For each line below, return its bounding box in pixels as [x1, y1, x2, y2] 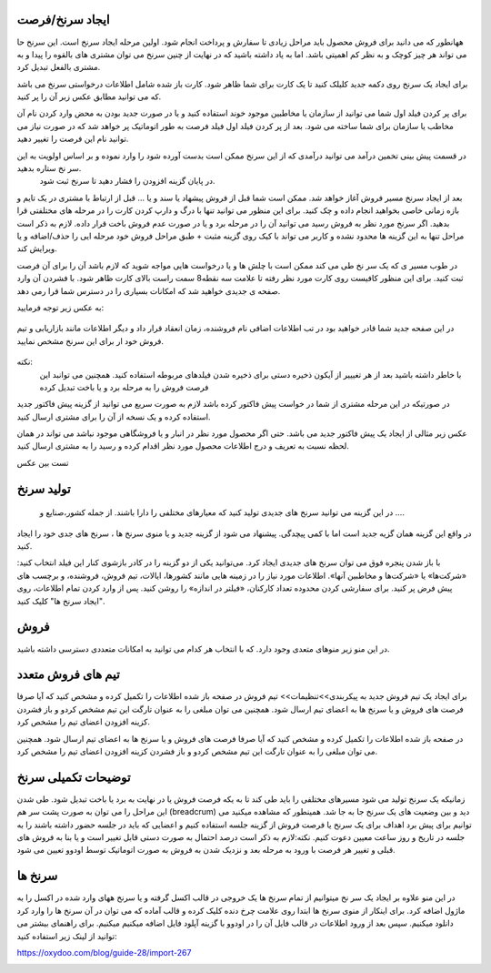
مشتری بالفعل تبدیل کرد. [16, 62, 101, 73]
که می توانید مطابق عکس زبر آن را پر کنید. [16, 91, 162, 102]
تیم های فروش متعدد [16, 667, 120, 683]
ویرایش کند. [16, 243, 58, 254]
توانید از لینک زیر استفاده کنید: [16, 930, 117, 941]
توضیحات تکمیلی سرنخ [16, 769, 131, 785]
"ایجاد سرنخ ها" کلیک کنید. [16, 595, 105, 606]
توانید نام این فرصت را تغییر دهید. [16, 133, 129, 145]
